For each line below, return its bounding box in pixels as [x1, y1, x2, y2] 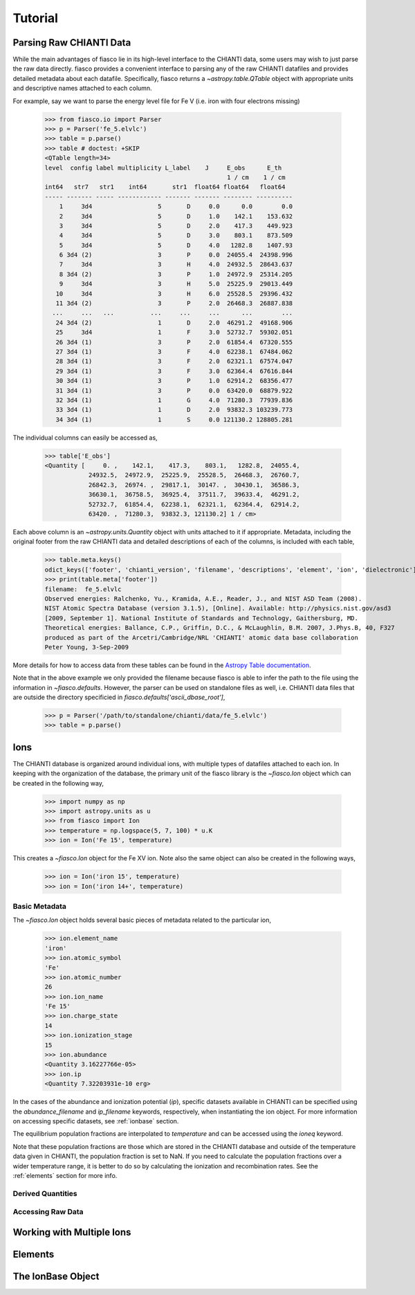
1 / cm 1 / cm [227, 173, 286, 181]
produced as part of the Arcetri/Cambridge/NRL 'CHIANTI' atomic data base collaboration [44, 633, 359, 642]
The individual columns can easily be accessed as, [12, 433, 158, 442]
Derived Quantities [12, 1188, 77, 1198]
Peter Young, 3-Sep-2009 [44, 643, 129, 651]
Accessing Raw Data [12, 1207, 84, 1217]
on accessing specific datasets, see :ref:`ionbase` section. [12, 1116, 179, 1125]
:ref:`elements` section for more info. [12, 1171, 118, 1179]
